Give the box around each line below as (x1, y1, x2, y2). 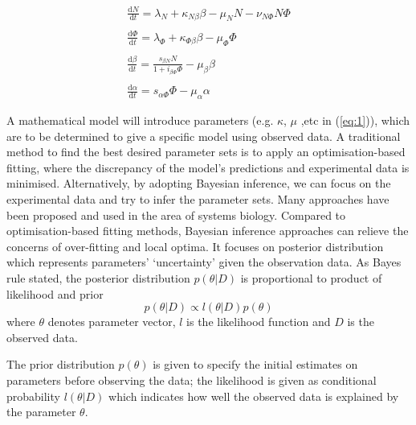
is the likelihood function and (186, 313, 331, 330)
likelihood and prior (6, 285, 104, 302)
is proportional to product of (240, 270, 382, 286)
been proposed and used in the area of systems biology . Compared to (6, 206, 346, 223)
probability (6, 387, 60, 404)
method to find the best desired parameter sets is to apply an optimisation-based (6, 143, 406, 160)
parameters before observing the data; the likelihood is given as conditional (6, 371, 377, 388)
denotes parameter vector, (47, 313, 176, 330)
